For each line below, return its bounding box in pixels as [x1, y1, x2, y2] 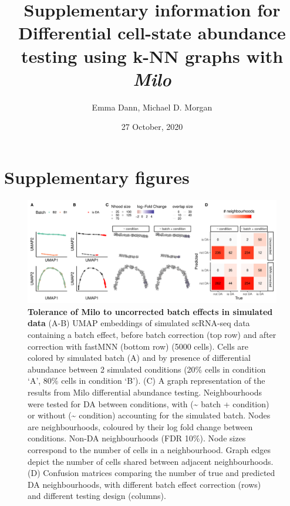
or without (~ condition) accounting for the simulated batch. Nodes [28, 409, 271, 421]
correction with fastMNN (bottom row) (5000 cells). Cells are [28, 340, 249, 352]
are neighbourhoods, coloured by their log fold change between [28, 420, 253, 433]
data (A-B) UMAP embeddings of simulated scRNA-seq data [28, 317, 250, 329]
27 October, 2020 [121, 120, 183, 133]
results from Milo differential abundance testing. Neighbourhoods [28, 386, 262, 398]
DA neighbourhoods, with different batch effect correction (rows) [28, 478, 261, 490]
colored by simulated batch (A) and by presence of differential [28, 351, 251, 364]
